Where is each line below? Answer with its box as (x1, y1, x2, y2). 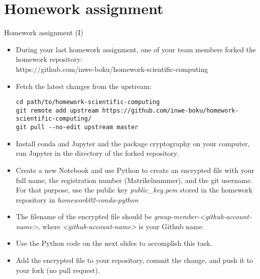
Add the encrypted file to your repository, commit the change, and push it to (16, 255, 253, 265)
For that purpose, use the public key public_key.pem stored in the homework (16, 184, 252, 195)
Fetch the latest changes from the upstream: (16, 80, 152, 91)
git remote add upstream (16, 107, 99, 114)
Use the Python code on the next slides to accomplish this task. (16, 238, 212, 248)
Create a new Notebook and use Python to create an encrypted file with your (16, 164, 254, 175)
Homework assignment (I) (4, 27, 83, 38)
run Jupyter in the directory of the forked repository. (16, 148, 179, 158)
